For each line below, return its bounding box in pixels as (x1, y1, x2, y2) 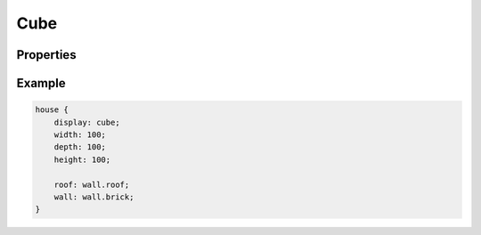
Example (16, 76, 66, 91)
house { (35, 105, 69, 115)
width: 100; (53, 129, 107, 140)
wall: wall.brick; (53, 191, 135, 202)
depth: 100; (53, 142, 107, 152)
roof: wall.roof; (53, 179, 130, 190)
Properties (16, 47, 77, 62)
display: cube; (53, 117, 120, 127)
